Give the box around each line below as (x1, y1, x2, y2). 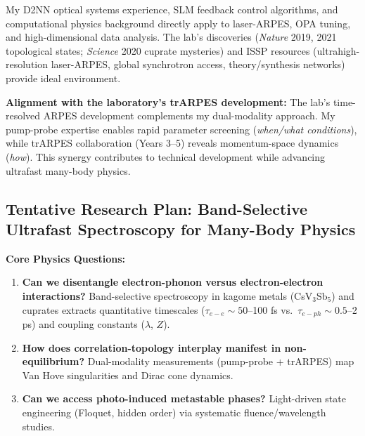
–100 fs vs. (248, 302, 293, 317)
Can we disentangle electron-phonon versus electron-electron (22, 275, 324, 289)
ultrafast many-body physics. (6, 163, 131, 178)
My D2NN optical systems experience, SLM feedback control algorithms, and (6, 2, 338, 16)
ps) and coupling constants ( (22, 316, 145, 331)
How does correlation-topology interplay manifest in (22, 340, 281, 355)
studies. (22, 418, 55, 433)
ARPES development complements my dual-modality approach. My (43, 108, 335, 123)
